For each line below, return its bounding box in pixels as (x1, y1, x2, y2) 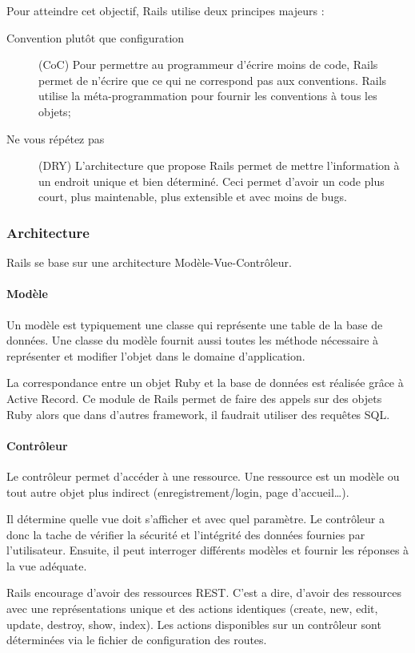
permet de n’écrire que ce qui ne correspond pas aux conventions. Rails (38, 71, 387, 88)
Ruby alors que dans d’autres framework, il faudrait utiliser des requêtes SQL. (6, 405, 390, 422)
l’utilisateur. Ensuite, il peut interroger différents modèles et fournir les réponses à (6, 542, 409, 558)
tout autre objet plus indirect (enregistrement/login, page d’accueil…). (6, 483, 349, 500)
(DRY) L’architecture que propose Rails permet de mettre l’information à (38, 157, 400, 174)
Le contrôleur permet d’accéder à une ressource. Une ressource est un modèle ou (6, 467, 400, 484)
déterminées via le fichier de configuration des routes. (6, 631, 267, 648)
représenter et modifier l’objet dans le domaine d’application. (6, 347, 305, 364)
